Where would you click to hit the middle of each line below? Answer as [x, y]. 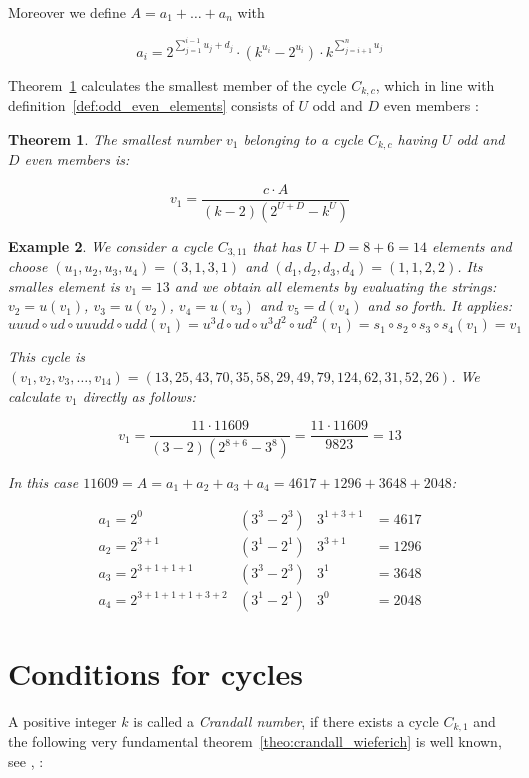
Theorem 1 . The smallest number [114, 138]
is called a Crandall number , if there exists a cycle [286, 720]
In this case [43, 482]
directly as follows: [139, 395]
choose [28, 266]
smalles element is [64, 285]
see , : [26, 760]
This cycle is [46, 356]
